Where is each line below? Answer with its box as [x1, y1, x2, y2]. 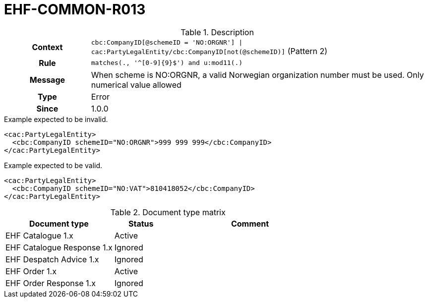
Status [128, 218, 154, 229]
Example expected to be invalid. [4, 115, 108, 123]
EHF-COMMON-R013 [4, 1, 146, 18]
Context [32, 42, 63, 53]
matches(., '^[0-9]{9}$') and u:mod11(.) [91, 59, 243, 67]
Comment [231, 218, 269, 229]
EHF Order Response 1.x [5, 278, 96, 288]
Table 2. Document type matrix [110, 207, 226, 217]
